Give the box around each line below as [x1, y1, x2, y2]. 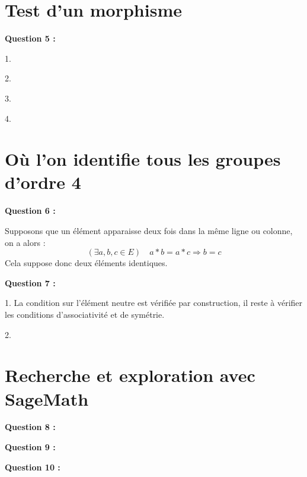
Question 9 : [5, 441, 56, 453]
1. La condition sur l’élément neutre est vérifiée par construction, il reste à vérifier [5, 296, 303, 309]
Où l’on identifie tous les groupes [5, 147, 281, 171]
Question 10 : [5, 460, 60, 473]
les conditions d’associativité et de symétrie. [5, 308, 165, 320]
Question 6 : [5, 204, 56, 217]
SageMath [5, 386, 89, 410]
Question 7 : [5, 276, 56, 289]
